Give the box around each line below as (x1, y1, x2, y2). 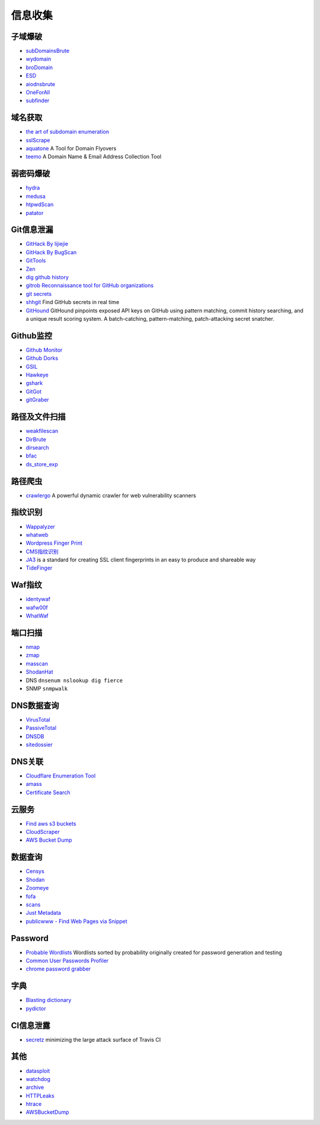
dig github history (25, 274, 69, 281)
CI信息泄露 (11, 1020, 50, 1031)
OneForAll (25, 89, 50, 96)
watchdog (25, 1075, 50, 1082)
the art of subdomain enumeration (25, 128, 110, 135)
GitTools (25, 257, 46, 264)
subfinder (25, 97, 50, 104)
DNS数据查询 (11, 700, 59, 710)
